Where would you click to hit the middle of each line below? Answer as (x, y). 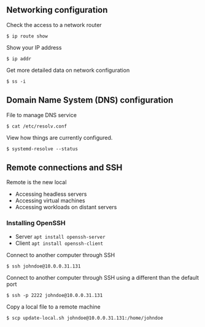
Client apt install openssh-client (59, 243)
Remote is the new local (37, 182)
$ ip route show (27, 36)
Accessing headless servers (51, 194)
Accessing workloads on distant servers (66, 207)
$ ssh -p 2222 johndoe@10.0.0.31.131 (55, 295)
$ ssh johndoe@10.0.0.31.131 (44, 266)
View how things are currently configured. (60, 137)
